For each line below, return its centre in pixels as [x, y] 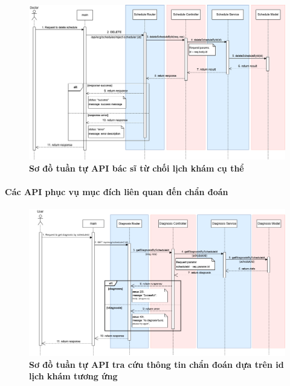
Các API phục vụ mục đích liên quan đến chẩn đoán [117, 192]
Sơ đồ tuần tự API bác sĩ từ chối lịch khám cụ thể [137, 168]
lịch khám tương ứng [73, 376]
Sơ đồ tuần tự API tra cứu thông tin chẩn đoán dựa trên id [156, 364]
